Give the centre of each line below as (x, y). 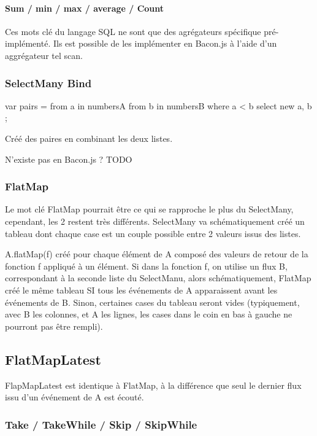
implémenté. (28, 43)
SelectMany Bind (48, 83)
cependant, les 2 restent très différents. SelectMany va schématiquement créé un (155, 221)
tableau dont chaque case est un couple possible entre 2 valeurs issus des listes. (153, 233)
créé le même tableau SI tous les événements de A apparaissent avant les (141, 290)
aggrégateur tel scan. (44, 55)
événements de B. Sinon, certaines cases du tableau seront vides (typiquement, (152, 302)
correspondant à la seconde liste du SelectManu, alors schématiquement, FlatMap (158, 278)
